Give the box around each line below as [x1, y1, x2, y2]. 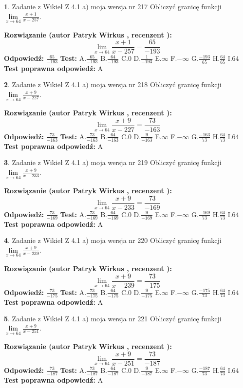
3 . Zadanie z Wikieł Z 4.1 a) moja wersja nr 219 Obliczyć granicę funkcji [4, 157, 222, 167]
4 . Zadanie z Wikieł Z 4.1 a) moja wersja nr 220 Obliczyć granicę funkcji [4, 235, 222, 245]
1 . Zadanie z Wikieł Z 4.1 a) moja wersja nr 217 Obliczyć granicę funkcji [4, 1, 222, 11]
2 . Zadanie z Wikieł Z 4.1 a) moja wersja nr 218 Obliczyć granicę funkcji [4, 79, 222, 90]
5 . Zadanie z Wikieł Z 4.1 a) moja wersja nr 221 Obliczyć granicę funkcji [4, 313, 222, 323]
